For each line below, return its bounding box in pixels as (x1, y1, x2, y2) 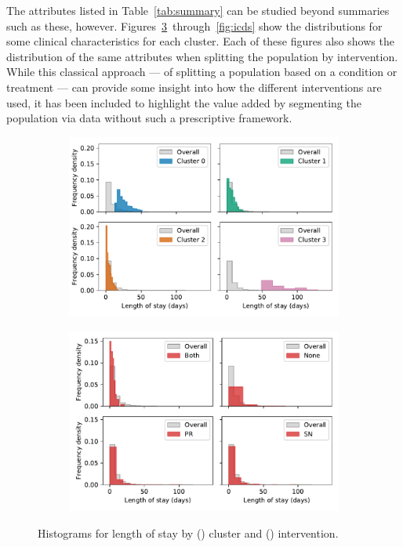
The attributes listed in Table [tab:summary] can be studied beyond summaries (6, 2, 390, 18)
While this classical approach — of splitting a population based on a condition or (6, 63, 398, 80)
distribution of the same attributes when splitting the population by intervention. (6, 48, 398, 64)
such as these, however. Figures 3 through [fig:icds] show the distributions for (6, 17, 383, 34)
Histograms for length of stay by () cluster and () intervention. (38, 524, 339, 541)
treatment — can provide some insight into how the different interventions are (6, 78, 382, 95)
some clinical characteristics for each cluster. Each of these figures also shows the (6, 33, 394, 49)
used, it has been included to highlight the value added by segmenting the (6, 94, 361, 110)
